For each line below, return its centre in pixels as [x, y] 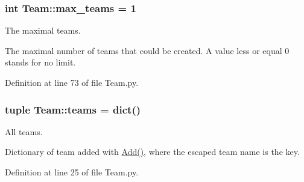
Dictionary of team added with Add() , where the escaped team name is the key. [152, 152]
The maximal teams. [43, 30]
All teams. [24, 131]
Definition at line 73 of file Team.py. [72, 82]
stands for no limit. [40, 62]
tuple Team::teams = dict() [73, 109]
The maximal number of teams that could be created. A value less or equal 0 [147, 50]
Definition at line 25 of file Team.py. [72, 172]
